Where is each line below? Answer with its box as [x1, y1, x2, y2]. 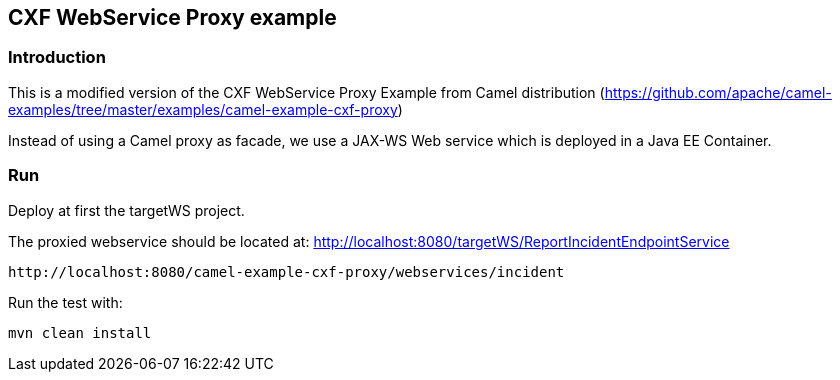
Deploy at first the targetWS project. [8, 201, 245, 219]
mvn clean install [8, 324, 152, 341]
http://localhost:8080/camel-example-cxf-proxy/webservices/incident [8, 263, 565, 280]
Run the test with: [8, 293, 123, 311]
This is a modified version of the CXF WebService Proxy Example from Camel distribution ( [8, 83, 605, 101]
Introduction [8, 47, 106, 68]
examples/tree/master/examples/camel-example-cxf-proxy [8, 100, 398, 118]
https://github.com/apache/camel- [604, 83, 832, 101]
